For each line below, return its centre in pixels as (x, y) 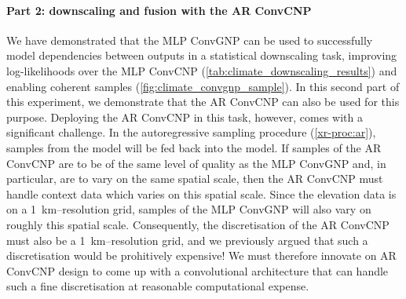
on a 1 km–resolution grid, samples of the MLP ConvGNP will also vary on (189, 209)
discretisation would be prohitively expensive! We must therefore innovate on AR (201, 255)
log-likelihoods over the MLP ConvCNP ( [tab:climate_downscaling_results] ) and (202, 70)
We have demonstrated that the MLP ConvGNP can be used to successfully (190, 40)
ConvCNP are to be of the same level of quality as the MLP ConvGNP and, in (196, 163)
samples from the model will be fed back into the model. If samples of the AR (194, 147)
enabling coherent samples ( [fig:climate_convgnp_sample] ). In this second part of (203, 86)
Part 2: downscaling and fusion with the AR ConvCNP (159, 10)
